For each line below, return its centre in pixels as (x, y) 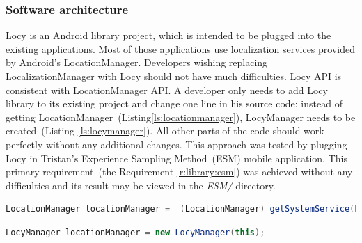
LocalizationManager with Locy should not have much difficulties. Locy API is (174, 76)
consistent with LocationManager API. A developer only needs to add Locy (167, 89)
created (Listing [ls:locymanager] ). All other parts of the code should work (165, 131)
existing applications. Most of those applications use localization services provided (180, 48)
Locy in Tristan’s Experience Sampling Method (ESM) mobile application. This (176, 158)
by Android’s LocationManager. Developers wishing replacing (137, 62)
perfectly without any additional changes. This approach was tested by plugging (176, 144)
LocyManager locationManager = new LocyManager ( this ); (135, 232)
